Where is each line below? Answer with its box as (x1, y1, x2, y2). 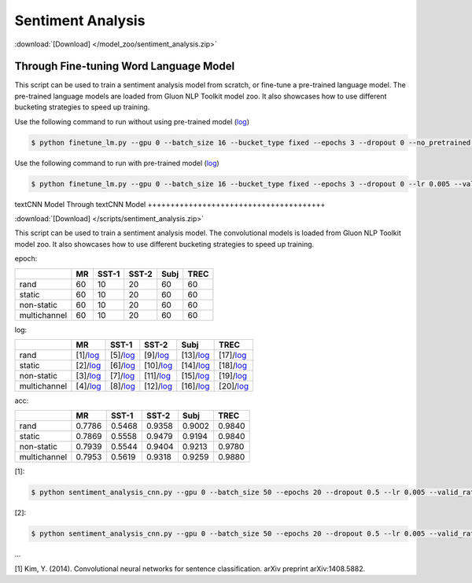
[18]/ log (219, 360, 248, 371)
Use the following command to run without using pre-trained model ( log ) (14, 116, 250, 126)
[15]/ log (181, 370, 210, 381)
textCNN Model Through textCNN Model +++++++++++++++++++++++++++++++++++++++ (14, 199, 326, 208)
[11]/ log (144, 370, 171, 381)
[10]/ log (144, 360, 173, 371)
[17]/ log (219, 349, 247, 360)
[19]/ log (219, 370, 248, 381)
